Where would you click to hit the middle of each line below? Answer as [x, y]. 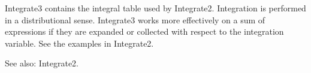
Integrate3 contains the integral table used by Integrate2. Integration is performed [155, 8]
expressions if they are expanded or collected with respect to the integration [144, 31]
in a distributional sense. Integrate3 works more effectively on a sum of [135, 19]
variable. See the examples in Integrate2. [79, 43]
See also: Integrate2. [42, 63]
